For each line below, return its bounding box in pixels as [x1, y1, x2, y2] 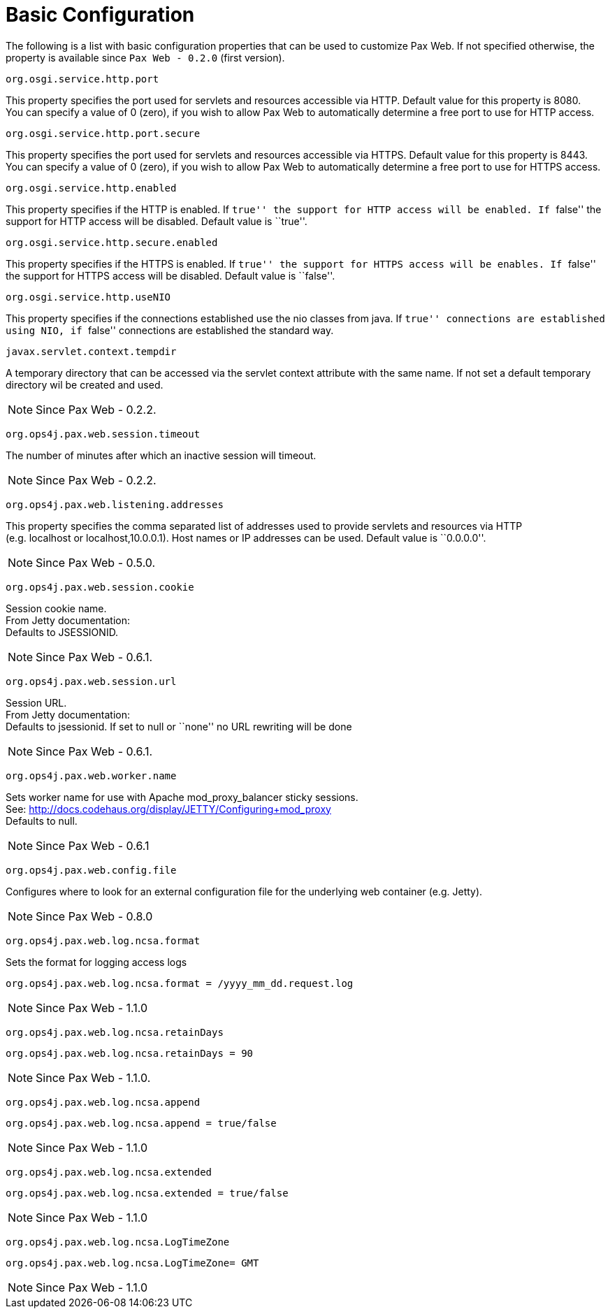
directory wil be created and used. [6, 378, 164, 391]
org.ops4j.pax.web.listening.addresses [6, 498, 224, 510]
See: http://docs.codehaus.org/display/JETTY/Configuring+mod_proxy [6, 802, 331, 815]
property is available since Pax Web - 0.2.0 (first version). [6, 51, 285, 64]
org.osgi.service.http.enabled [6, 182, 177, 194]
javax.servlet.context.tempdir [6, 345, 177, 357]
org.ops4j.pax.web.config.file [6, 864, 177, 876]
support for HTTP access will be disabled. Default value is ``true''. [6, 215, 307, 227]
